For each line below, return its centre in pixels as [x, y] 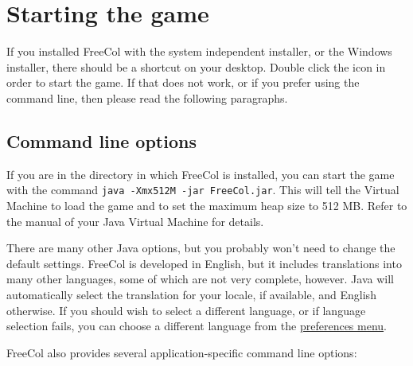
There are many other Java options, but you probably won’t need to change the [201, 248]
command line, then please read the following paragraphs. [147, 97]
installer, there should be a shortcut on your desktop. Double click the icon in [196, 66]
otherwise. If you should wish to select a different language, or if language [186, 310]
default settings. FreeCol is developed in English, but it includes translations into [204, 263]
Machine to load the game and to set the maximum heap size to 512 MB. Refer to [207, 205]
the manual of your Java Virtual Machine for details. [135, 221]
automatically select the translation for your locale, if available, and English [191, 294]
